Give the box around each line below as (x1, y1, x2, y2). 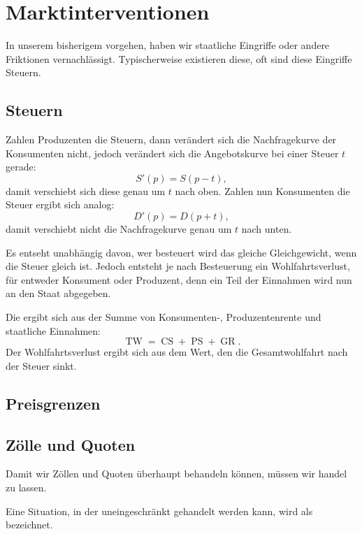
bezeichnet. (6, 517, 53, 532)
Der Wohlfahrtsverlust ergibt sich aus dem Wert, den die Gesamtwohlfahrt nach (6, 345, 348, 359)
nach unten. (241, 222, 292, 236)
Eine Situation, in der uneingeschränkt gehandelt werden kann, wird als (6, 503, 313, 518)
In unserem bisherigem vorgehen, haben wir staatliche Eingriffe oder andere (6, 38, 330, 52)
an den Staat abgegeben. (6, 286, 111, 301)
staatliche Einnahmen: (6, 323, 101, 338)
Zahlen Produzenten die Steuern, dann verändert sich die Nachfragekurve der (6, 132, 337, 147)
